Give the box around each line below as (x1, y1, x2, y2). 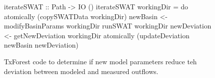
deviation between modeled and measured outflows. (4, 66, 159, 76)
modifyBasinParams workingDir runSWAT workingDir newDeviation (4, 21, 212, 31)
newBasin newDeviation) (4, 40, 79, 50)
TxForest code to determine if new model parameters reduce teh (4, 56, 197, 66)
